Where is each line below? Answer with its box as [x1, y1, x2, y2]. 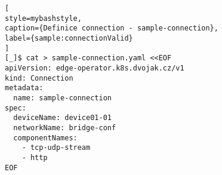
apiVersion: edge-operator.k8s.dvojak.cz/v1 [5, 63, 184, 72]
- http [21, 153, 48, 162]
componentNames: [13, 133, 78, 142]
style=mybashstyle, [5, 14, 82, 23]
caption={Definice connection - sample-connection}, [5, 24, 218, 33]
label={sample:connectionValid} [5, 33, 133, 42]
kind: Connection [5, 73, 73, 82]
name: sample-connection [13, 93, 112, 102]
